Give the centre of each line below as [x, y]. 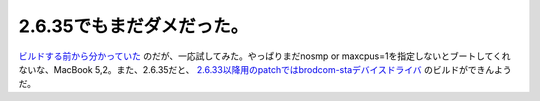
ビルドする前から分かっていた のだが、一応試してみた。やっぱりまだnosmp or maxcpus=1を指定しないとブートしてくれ [264, 56]
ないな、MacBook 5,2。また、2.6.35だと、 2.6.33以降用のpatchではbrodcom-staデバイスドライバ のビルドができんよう [265, 69]
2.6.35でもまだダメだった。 [133, 26]
